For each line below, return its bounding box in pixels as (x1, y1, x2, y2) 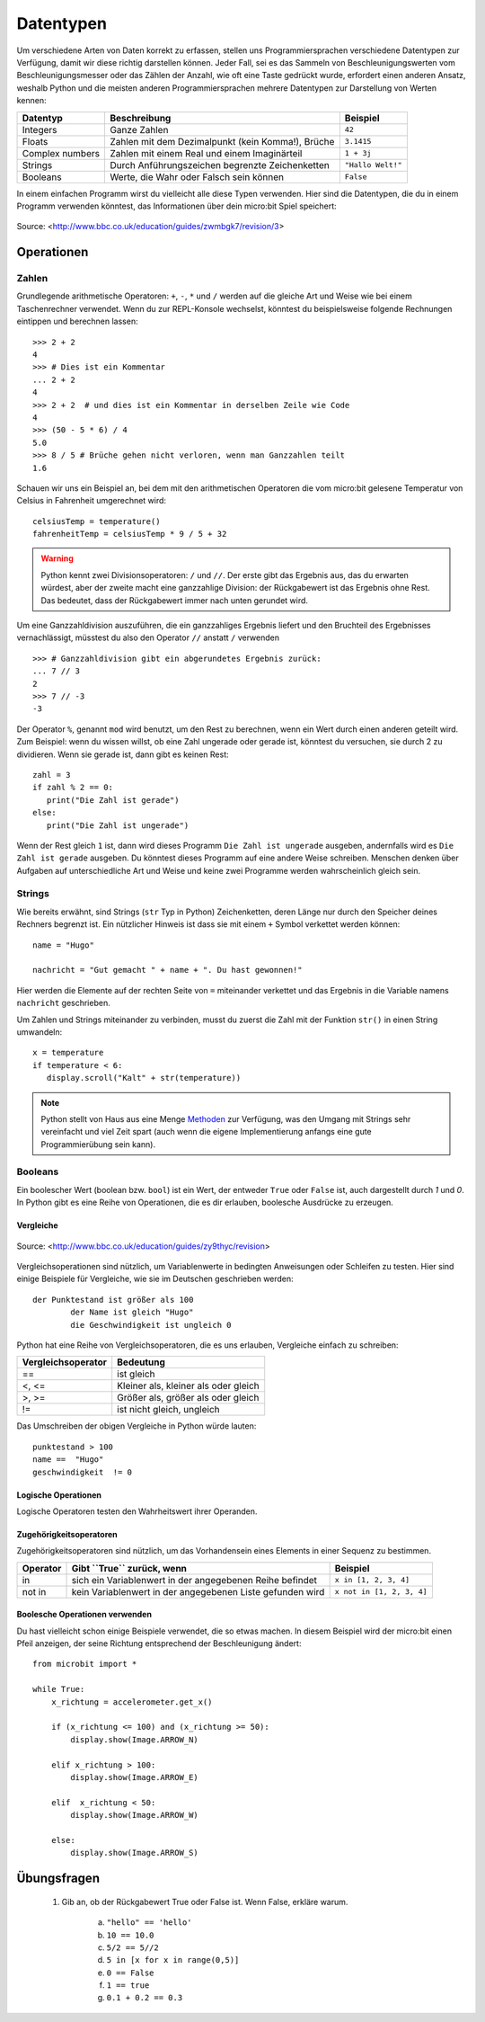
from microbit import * (32, 1659, 137, 1670)
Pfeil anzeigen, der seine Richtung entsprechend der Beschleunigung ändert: (16, 1638, 302, 1649)
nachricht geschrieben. (16, 998, 111, 1009)
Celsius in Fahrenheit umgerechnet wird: (16, 495, 166, 506)
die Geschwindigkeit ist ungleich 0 (70, 1320, 233, 1330)
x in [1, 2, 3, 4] (334, 1575, 410, 1585)
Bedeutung (117, 1356, 166, 1368)
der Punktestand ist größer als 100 (32, 1295, 194, 1305)
